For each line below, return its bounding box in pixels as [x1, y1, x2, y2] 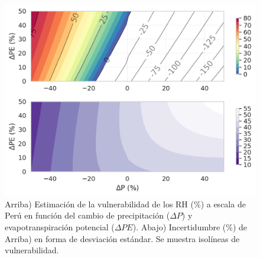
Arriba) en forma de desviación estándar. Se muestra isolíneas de [5, 232, 240, 244]
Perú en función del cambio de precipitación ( [5, 209, 170, 221]
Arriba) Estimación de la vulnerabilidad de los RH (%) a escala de [5, 197, 246, 210]
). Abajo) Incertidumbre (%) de [132, 220, 248, 233]
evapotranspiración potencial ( [5, 220, 115, 233]
